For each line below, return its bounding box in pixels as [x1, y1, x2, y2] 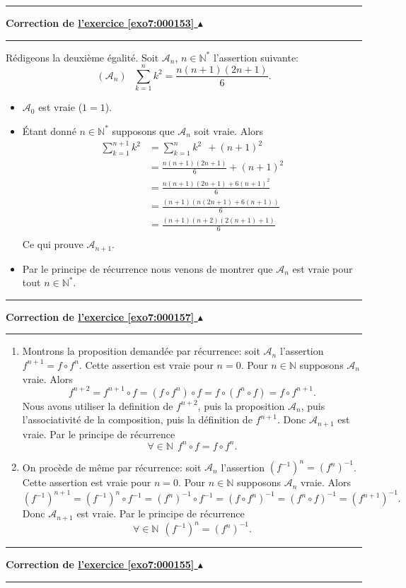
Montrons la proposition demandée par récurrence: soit [22, 343, 260, 358]
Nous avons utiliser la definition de [22, 398, 173, 413]
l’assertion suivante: [213, 49, 299, 64]
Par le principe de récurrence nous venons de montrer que [22, 261, 273, 276]
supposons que [112, 123, 175, 138]
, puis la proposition [197, 398, 285, 413]
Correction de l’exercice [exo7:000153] [6, 16, 195, 30]
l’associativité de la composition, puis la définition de [22, 412, 253, 427]
